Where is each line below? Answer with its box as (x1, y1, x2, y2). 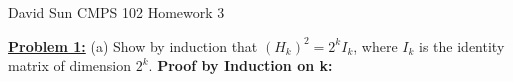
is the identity (419, 35, 505, 56)
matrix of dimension (8, 55, 132, 76)
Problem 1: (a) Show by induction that (8, 35, 258, 56)
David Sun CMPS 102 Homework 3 (8, 2, 225, 22)
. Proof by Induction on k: (148, 55, 333, 76)
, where (353, 35, 398, 56)
